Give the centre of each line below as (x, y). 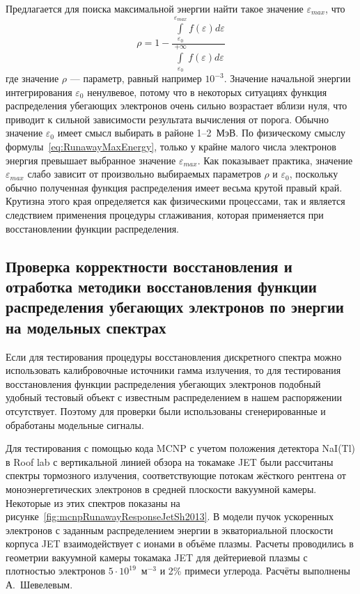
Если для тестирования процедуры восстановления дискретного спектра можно (174, 356)
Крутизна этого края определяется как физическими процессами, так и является (175, 201)
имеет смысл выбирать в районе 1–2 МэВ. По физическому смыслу (202, 133)
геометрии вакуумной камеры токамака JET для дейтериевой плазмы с (157, 557)
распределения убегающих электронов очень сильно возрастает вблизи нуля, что (177, 105)
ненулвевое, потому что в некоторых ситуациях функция (207, 92)
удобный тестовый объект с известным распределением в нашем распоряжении (174, 397)
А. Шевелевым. (39, 585)
